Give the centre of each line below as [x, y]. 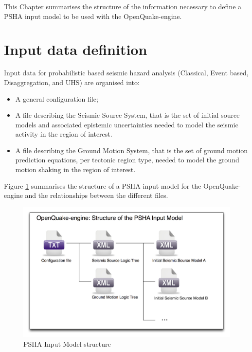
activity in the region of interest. [64, 134]
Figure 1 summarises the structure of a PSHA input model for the [103, 185]
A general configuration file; [57, 98]
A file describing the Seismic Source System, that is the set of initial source [127, 115]
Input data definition [76, 49]
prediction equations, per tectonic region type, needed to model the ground [127, 160]
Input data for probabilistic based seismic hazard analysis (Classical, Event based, [126, 73]
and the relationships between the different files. [97, 195]
